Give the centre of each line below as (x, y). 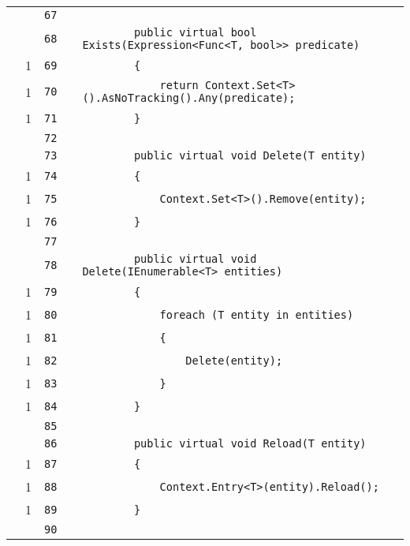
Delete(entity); (234, 360)
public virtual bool (195, 32)
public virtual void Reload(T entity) (250, 443)
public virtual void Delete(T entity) (250, 155)
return (179, 85)
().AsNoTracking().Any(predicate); (189, 98)
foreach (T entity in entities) (257, 314)
